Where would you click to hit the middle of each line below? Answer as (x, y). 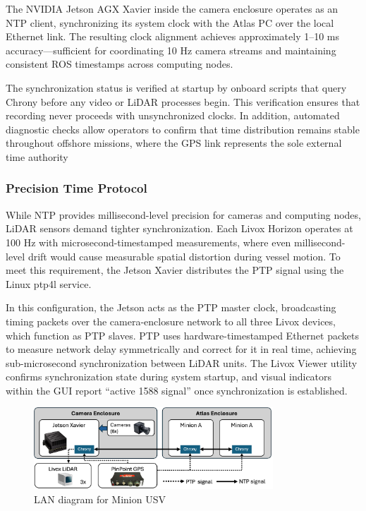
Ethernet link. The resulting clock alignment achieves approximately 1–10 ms (173, 36)
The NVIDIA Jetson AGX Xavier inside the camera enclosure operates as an (172, 8)
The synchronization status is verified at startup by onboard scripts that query (176, 87)
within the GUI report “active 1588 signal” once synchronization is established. (177, 390)
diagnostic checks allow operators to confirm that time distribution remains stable (183, 129)
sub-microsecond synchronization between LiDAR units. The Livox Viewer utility (182, 362)
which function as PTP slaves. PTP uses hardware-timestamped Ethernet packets (182, 335)
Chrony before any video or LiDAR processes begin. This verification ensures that (183, 101)
